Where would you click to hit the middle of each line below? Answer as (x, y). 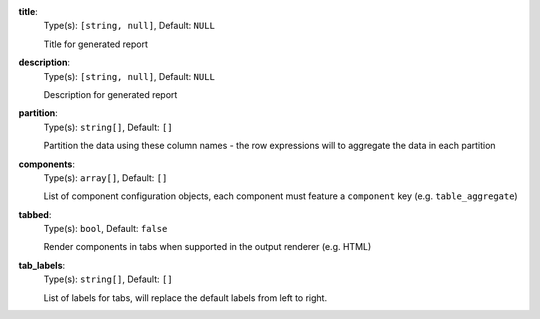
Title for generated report (96, 44)
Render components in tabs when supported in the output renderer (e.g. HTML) (207, 247)
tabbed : (35, 214)
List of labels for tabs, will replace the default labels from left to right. (185, 297)
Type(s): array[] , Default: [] (105, 177)
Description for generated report (110, 94)
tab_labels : (42, 265)
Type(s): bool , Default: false (105, 229)
